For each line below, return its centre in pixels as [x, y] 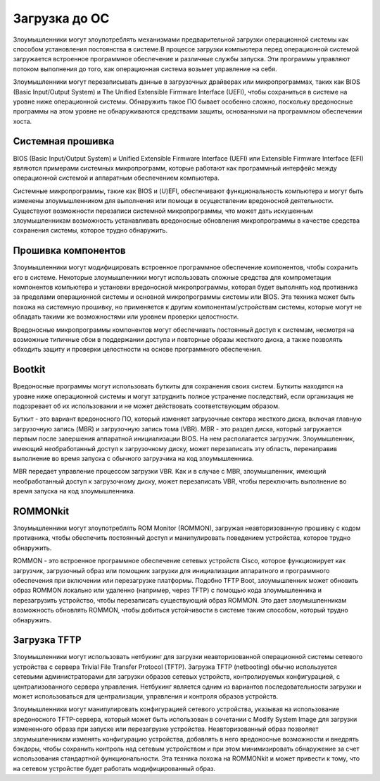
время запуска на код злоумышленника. [74, 491]
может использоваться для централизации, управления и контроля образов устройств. [146, 696]
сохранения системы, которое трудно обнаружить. [90, 230]
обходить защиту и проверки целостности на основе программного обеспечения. [138, 350]
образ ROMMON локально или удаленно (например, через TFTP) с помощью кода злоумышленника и [167, 590]
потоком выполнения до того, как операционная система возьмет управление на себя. [145, 69]
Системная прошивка [64, 141]
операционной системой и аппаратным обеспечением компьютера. [116, 178]
